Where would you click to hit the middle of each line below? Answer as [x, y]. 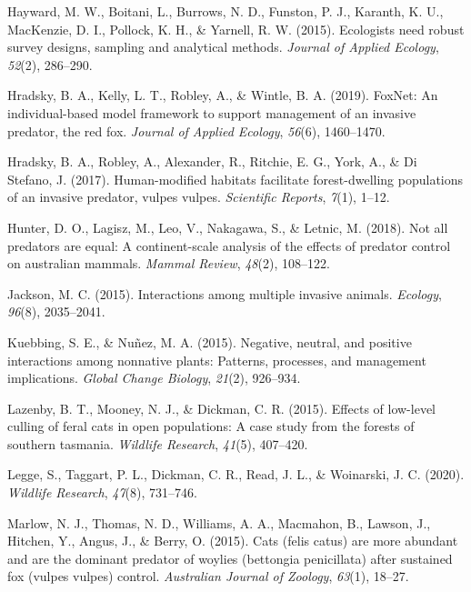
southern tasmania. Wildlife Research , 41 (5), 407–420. [158, 443]
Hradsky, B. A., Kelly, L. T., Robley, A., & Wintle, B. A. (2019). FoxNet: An [223, 95]
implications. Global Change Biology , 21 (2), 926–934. [154, 378]
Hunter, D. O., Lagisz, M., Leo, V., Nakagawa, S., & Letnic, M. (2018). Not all [228, 227]
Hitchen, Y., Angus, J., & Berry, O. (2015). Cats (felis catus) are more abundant [233, 541]
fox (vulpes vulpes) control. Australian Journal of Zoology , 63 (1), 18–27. [208, 576]
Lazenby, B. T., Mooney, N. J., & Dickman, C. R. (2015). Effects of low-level [221, 408]
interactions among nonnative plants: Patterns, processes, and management [217, 360]
